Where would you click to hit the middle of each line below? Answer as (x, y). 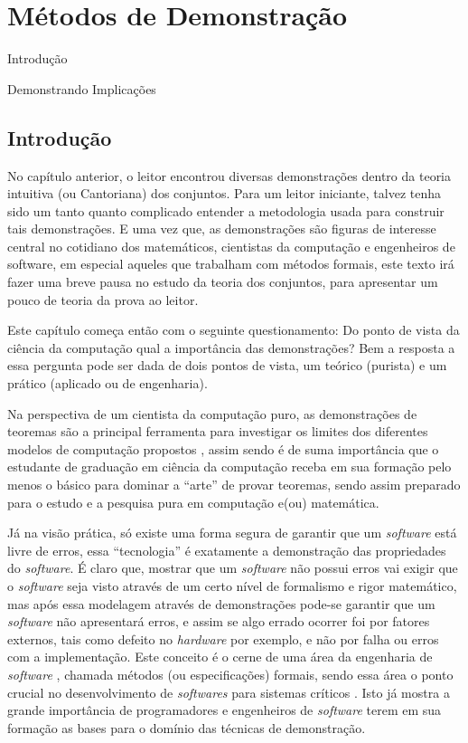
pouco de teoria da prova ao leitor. (103, 299)
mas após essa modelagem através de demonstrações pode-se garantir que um (221, 603)
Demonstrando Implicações (82, 88)
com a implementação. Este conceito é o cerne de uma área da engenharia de (220, 657)
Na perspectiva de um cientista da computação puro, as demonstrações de (212, 413)
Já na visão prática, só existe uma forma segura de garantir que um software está (232, 533)
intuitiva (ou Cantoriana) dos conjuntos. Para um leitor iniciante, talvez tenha (225, 193)
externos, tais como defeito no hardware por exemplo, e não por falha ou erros (223, 638)
